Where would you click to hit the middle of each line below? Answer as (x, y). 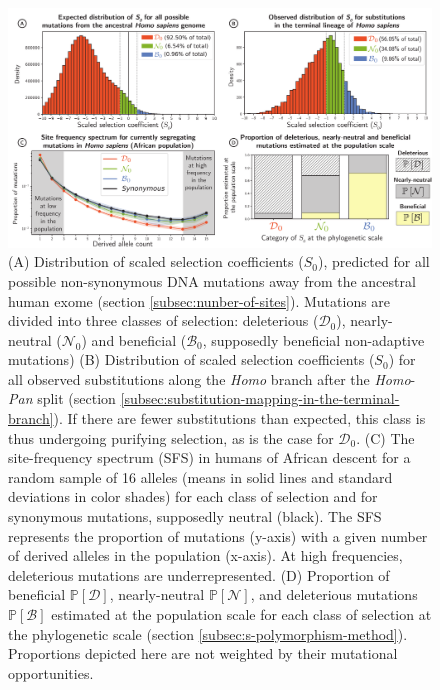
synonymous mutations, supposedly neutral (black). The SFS (195, 516)
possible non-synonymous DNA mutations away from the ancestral (212, 280)
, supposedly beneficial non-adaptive (313, 339)
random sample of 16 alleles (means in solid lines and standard (200, 476)
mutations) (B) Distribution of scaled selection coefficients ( (191, 359)
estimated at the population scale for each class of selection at (241, 614)
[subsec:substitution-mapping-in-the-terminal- (260, 398)
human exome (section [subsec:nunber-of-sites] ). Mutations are (199, 300)
